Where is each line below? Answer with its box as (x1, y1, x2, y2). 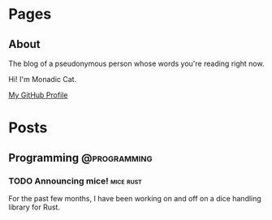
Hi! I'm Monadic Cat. (8, 75, 77, 84)
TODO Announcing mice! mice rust (8, 175, 142, 187)
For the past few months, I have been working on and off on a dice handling (8, 193, 261, 203)
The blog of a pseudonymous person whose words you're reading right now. (8, 58, 265, 68)
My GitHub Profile (8, 90, 68, 100)
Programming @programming (8, 151, 153, 165)
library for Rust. (8, 202, 61, 212)
